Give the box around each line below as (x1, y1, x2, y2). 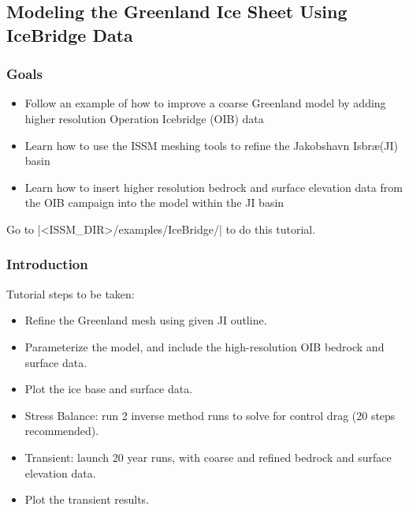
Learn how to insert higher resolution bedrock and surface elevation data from (24, 178, 403, 195)
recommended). (24, 422, 99, 439)
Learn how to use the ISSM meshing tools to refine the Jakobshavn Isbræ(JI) (24, 137, 398, 153)
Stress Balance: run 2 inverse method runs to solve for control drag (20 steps (24, 407, 396, 423)
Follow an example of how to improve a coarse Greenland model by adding (24, 95, 386, 111)
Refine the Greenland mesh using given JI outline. (24, 312, 267, 328)
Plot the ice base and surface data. (24, 381, 193, 397)
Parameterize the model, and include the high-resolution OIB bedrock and (24, 338, 385, 354)
